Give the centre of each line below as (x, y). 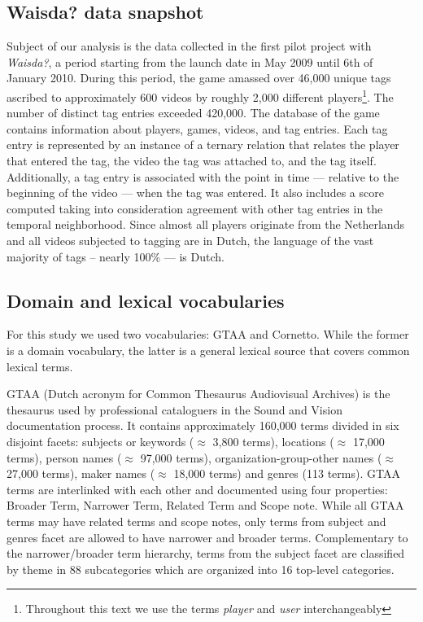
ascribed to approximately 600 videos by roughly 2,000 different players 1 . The (200, 95)
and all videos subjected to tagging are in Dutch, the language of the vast (190, 240)
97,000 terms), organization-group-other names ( (261, 457)
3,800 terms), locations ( (273, 441)
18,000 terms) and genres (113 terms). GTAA (287, 473)
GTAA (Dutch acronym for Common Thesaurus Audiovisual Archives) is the (198, 394)
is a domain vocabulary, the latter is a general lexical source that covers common (208, 350)
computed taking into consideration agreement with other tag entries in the (195, 208)
